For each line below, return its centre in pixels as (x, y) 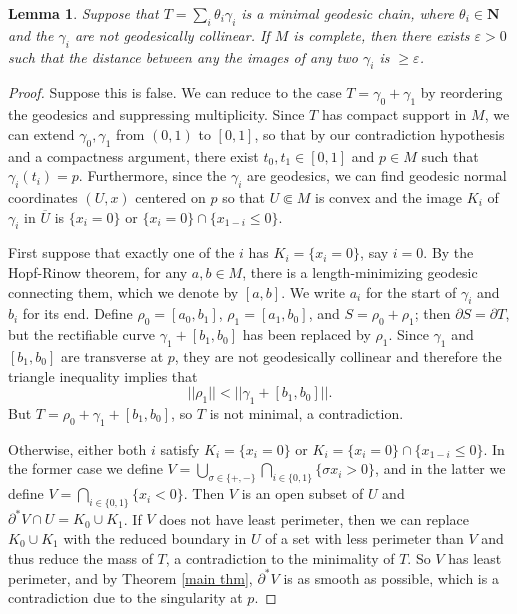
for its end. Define (77, 313)
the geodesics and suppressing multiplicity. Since (156, 114)
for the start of (411, 291)
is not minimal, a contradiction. (306, 412)
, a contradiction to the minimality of (280, 557)
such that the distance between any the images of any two (183, 56)
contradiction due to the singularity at (125, 597)
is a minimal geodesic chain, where (348, 13)
